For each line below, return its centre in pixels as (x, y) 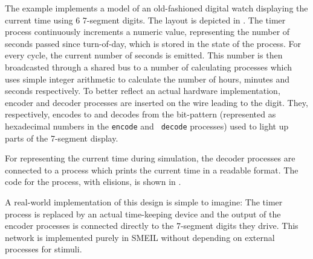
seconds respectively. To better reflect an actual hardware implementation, (143, 91)
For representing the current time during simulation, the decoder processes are (150, 158)
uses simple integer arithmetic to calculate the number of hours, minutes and (147, 79)
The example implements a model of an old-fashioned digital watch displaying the (156, 8)
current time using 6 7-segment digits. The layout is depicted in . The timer (145, 20)
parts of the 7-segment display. (62, 138)
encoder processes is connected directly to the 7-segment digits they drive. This (152, 226)
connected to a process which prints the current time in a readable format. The (152, 170)
